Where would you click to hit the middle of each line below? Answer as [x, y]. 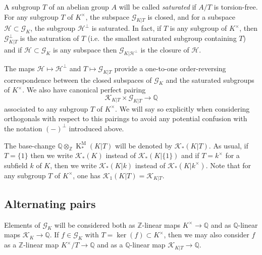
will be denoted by [144, 145]
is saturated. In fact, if [126, 28]
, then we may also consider [206, 235]
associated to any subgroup [46, 108]
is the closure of [165, 49]
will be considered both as [95, 224]
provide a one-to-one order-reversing [170, 68]
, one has [87, 175]
